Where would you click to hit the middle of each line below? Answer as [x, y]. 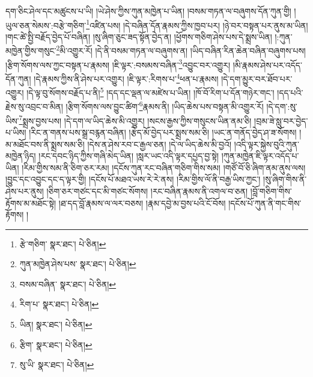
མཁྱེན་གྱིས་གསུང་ [31, 51]
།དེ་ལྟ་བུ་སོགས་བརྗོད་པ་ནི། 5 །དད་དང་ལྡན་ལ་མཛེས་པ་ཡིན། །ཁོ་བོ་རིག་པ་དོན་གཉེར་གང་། [150, 92]
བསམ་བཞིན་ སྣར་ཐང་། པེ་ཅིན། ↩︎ [68, 284]
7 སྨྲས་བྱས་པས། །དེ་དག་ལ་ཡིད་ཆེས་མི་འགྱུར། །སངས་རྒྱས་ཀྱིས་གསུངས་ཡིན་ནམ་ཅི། [135, 119]
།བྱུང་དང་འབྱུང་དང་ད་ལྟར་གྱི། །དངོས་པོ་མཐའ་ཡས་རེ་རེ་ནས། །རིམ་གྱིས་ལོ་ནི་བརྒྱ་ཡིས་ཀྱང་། [133, 179]
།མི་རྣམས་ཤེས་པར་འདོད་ [267, 65]
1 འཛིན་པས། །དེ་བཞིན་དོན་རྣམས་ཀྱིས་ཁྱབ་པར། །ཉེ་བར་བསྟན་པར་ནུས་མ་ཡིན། [197, 24]
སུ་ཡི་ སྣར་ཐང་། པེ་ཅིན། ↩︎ [57, 365]
